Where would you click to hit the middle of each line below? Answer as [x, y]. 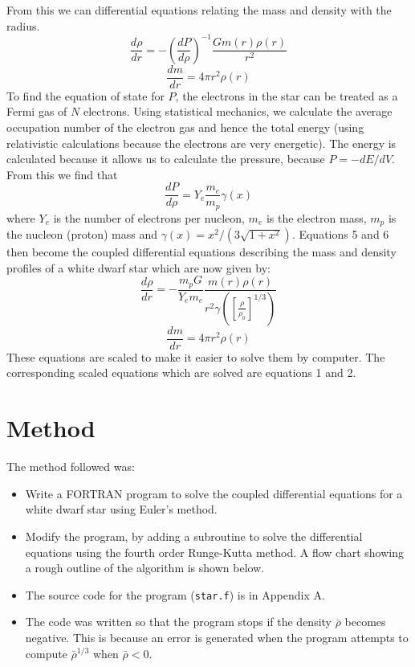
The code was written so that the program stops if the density [178, 622]
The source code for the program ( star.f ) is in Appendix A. [175, 594]
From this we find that [62, 174]
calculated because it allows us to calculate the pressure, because [166, 159]
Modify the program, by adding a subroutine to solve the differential [194, 536]
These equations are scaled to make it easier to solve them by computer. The [196, 356]
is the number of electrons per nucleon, [149, 217]
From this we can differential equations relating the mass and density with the [199, 10]
